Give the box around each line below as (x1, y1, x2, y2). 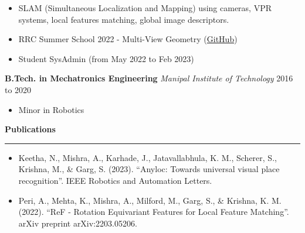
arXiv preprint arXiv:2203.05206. (18, 217, 137, 229)
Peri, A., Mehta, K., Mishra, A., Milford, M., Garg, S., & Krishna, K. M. (18, 194, 282, 206)
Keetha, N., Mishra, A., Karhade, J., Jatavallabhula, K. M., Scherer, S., (18, 151, 277, 163)
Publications (5, 123, 56, 135)
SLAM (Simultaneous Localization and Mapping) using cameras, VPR (18, 2, 272, 13)
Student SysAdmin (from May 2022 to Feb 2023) (18, 52, 194, 64)
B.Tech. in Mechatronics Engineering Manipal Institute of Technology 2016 (5, 72, 293, 84)
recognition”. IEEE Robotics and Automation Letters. (18, 174, 212, 186)
